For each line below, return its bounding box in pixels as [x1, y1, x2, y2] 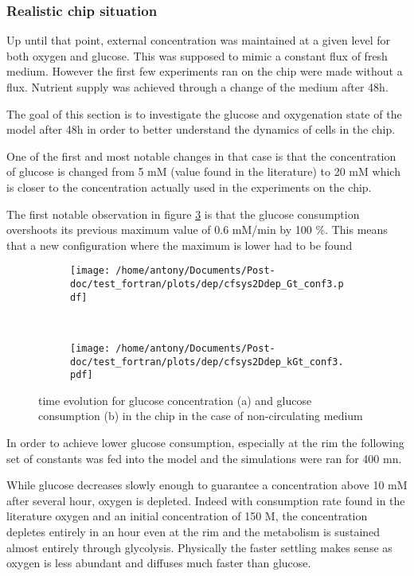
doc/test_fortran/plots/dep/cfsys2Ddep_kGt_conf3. [70, 356, 344, 368]
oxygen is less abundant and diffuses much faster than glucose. [6, 555, 311, 571]
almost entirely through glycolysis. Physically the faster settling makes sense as [6, 539, 393, 555]
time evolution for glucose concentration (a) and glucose [38, 391, 312, 408]
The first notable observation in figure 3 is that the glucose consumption [6, 205, 360, 222]
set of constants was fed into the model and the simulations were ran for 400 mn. [6, 450, 402, 466]
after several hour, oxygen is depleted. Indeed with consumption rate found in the [6, 492, 405, 508]
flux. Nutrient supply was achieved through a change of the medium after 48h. [6, 79, 389, 95]
